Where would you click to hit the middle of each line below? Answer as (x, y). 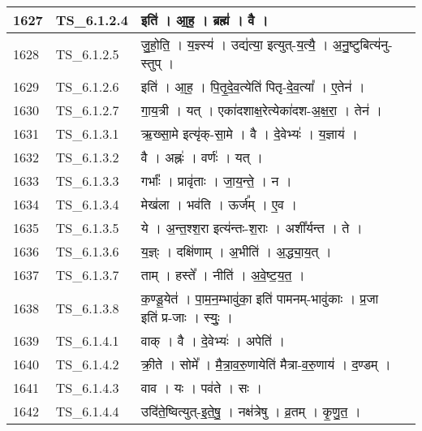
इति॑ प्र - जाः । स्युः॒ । (187, 317)
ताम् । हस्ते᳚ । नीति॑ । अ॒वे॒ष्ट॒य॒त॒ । (223, 275)
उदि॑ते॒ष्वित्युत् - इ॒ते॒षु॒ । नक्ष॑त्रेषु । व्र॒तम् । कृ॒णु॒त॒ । (251, 411)
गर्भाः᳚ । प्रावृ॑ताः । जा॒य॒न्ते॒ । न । (216, 181)
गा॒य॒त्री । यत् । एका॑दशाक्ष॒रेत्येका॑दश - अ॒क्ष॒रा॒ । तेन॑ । (261, 110)
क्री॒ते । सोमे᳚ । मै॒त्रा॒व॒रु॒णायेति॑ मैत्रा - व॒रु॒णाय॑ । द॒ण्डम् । (266, 364)
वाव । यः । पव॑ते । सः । (202, 388)
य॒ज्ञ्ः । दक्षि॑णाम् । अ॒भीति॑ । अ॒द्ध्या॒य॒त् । (236, 251)
